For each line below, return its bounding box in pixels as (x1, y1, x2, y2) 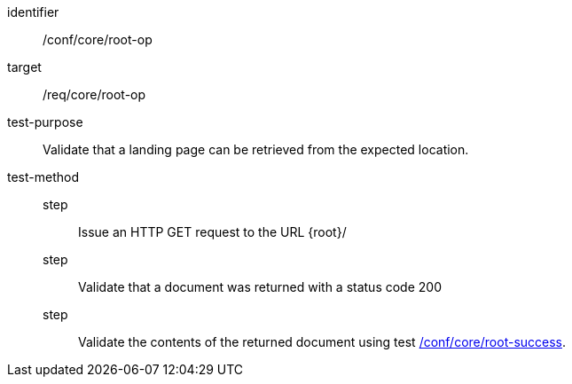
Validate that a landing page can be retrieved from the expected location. (43, 142, 469, 157)
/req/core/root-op (43, 87, 146, 102)
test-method (7, 169, 79, 184)
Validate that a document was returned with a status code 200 (78, 279, 442, 294)
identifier (7, 4, 59, 20)
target (7, 59, 42, 74)
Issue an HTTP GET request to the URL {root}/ (78, 224, 347, 239)
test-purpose (7, 114, 83, 129)
